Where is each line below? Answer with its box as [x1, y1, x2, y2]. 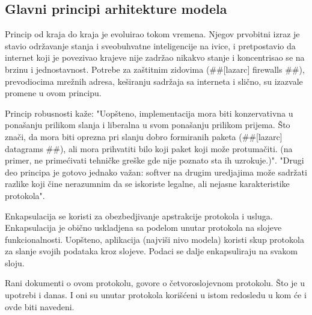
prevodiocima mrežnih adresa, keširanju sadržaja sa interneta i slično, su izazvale [5, 75, 303, 87]
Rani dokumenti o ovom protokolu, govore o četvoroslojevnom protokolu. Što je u [5, 277, 305, 289]
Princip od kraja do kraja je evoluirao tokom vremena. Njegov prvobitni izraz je [5, 28, 300, 40]
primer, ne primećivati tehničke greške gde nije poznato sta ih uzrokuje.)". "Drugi [5, 154, 304, 167]
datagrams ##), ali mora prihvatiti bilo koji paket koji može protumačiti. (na [5, 142, 293, 154]
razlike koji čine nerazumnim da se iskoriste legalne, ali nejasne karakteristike [5, 177, 290, 190]
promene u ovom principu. [5, 87, 102, 99]
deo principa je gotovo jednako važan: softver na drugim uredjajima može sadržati [5, 165, 307, 178]
